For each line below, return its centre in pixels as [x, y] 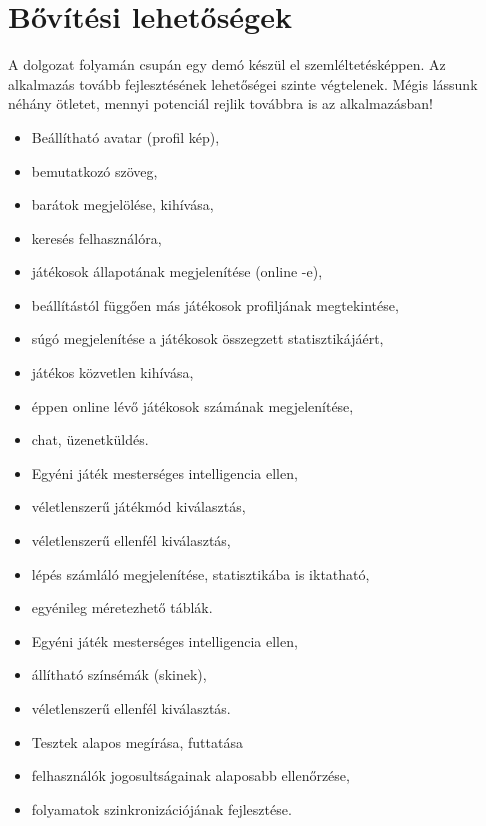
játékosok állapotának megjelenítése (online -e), [177, 271]
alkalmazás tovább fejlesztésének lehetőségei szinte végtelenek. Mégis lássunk [243, 83]
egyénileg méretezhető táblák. [122, 607]
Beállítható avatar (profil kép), [125, 136]
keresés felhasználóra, [96, 237]
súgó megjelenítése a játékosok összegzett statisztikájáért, [207, 338]
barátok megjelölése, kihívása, [122, 204]
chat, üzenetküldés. [90, 439]
